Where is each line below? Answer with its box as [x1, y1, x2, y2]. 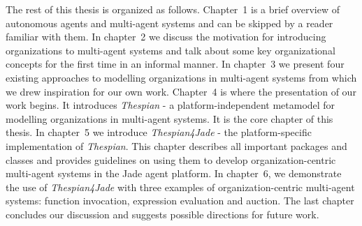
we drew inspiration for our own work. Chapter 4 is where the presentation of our [6, 84, 356, 98]
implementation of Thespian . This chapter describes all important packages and [6, 138, 347, 153]
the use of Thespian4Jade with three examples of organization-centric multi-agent [6, 179, 355, 194]
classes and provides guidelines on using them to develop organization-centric [6, 152, 336, 167]
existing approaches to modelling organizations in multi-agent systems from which [6, 70, 357, 84]
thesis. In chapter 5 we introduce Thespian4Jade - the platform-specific [6, 125, 312, 140]
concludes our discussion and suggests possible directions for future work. [6, 206, 319, 221]
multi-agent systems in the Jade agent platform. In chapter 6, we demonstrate [6, 166, 342, 181]
